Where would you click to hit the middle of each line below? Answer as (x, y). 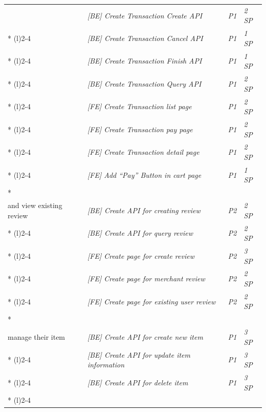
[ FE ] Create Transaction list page (139, 106)
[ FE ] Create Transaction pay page (140, 129)
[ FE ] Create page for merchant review (146, 279)
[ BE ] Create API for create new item (145, 336)
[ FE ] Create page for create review (141, 255)
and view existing (35, 205)
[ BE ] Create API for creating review (144, 210)
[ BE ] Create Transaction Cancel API (145, 38)
